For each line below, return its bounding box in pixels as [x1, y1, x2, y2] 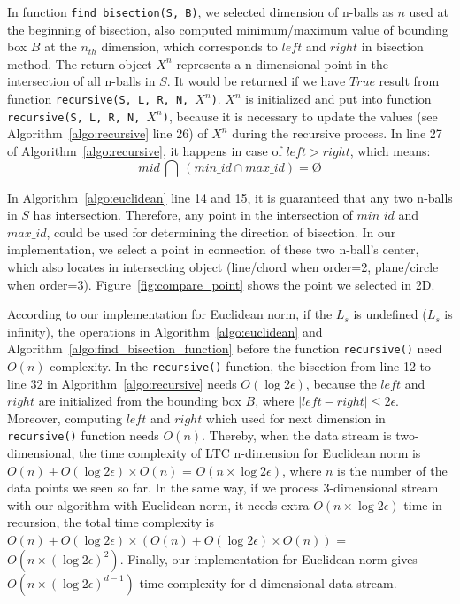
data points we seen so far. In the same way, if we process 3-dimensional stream [7, 478, 439, 497]
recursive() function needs [7, 426, 159, 445]
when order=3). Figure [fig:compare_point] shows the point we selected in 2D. [7, 275, 435, 293]
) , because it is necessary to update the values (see [162, 106, 438, 125]
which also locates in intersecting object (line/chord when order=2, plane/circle [7, 257, 439, 275]
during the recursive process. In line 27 [232, 124, 442, 143]
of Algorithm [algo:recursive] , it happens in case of [7, 141, 282, 159]
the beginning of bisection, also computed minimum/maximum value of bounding [7, 19, 448, 38]
